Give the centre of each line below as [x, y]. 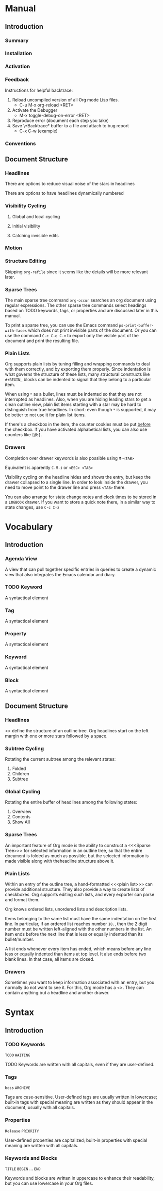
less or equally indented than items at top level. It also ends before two [76, 954]
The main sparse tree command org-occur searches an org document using [81, 300]
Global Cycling [23, 791]
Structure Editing [25, 261]
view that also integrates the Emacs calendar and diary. [60, 574]
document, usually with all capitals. [40, 1108]
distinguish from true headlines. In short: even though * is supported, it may [81, 410]
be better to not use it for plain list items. [45, 415]
